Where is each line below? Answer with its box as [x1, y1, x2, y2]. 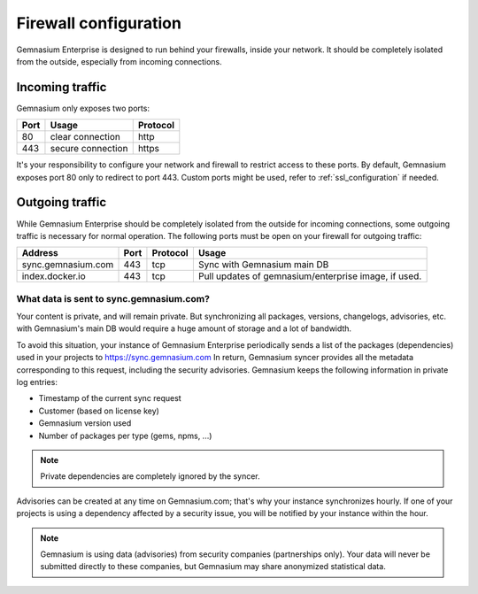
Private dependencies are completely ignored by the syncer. [40, 471, 260, 482]
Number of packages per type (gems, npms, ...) [38, 430, 212, 441]
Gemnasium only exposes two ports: [16, 103, 150, 113]
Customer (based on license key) [38, 405, 159, 416]
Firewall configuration [16, 13, 181, 33]
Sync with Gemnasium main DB [197, 258, 329, 271]
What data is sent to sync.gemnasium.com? [16, 292, 210, 305]
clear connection [50, 131, 121, 143]
